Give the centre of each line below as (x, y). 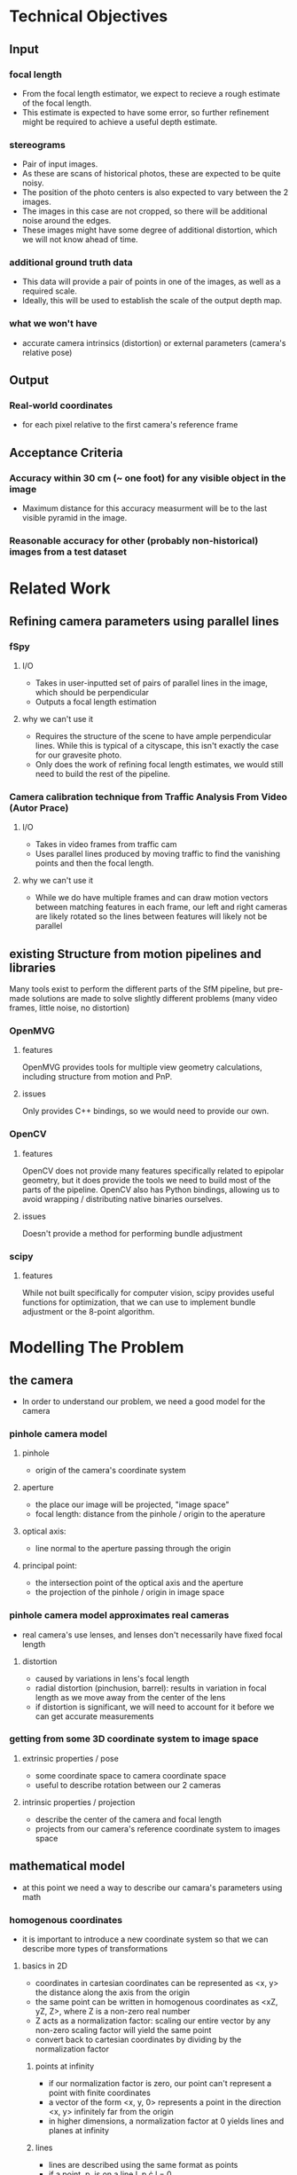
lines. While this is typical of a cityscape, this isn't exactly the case (157, 745)
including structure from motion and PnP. (97, 1077)
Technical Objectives (89, 16)
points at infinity (65, 2066)
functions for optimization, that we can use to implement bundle (139, 1302)
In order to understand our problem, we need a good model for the (144, 1401)
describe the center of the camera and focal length (128, 1819)
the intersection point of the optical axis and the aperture (139, 1583)
